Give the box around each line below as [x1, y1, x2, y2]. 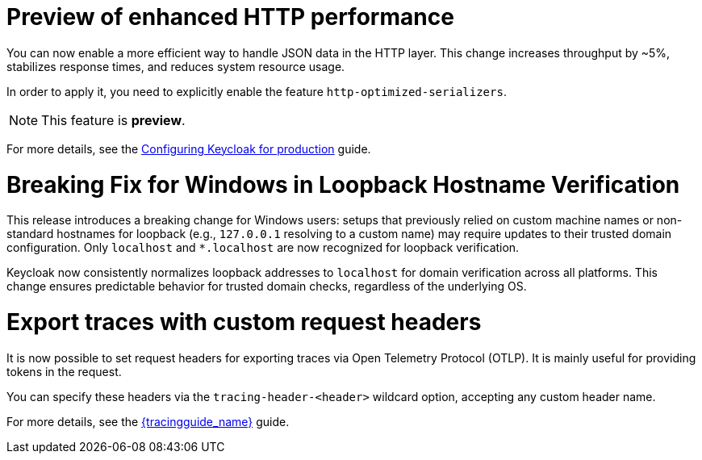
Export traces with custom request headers [6, 308, 482, 336]
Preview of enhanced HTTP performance [6, 3, 454, 31]
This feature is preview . [41, 111, 186, 128]
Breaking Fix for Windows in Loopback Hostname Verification [6, 170, 680, 199]
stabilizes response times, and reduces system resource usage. [6, 59, 345, 73]
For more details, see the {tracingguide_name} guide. [6, 414, 290, 429]
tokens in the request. [6, 364, 122, 378]
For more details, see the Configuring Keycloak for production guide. [6, 141, 371, 156]
